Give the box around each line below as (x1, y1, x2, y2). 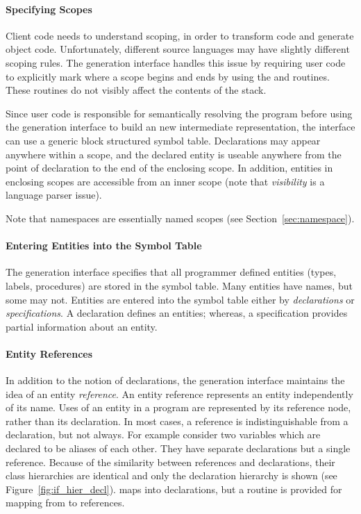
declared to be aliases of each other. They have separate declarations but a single (6, 441, 351, 456)
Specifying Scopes (6, 1, 92, 16)
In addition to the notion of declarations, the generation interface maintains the (6, 373, 345, 388)
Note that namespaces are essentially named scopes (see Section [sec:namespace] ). (6, 210, 355, 225)
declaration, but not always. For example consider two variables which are (6, 427, 321, 442)
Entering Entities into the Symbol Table (6, 238, 202, 253)
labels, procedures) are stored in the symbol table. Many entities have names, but (6, 278, 353, 292)
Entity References (6, 346, 93, 360)
